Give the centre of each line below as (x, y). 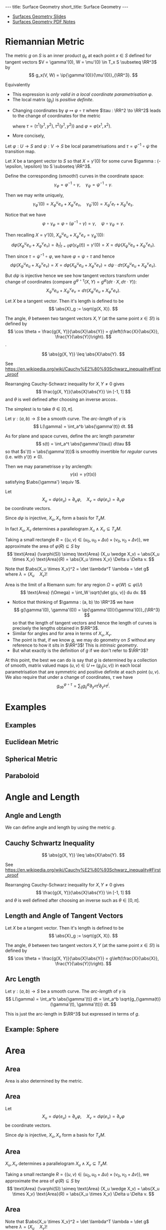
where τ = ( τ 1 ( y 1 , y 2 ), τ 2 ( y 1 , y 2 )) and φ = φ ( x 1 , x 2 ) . (62, 126)
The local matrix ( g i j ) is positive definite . (53, 100)
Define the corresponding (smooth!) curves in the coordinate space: (75, 176)
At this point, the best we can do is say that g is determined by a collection (81, 660)
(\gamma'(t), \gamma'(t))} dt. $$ (83, 1004)
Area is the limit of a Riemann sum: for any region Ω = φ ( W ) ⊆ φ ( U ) (74, 585)
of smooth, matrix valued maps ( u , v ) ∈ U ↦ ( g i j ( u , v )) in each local (73, 666)
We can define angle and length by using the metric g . (60, 827)
